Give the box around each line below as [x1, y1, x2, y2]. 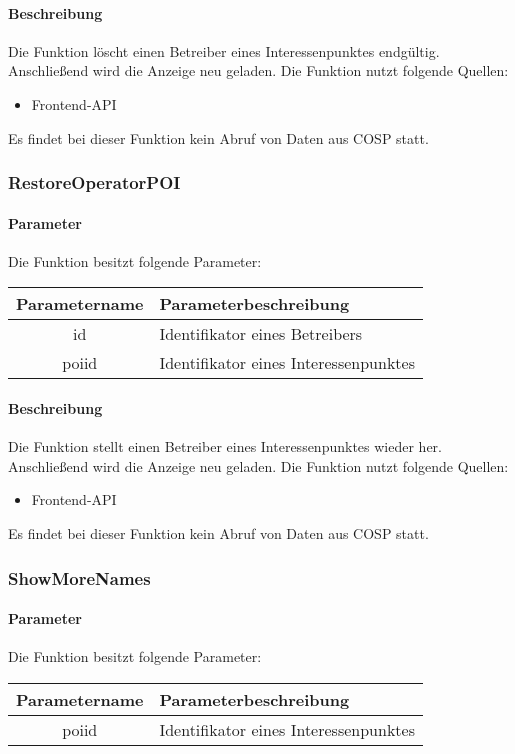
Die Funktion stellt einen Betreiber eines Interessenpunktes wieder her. [8, 436, 442, 457]
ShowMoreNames [8, 565, 151, 590]
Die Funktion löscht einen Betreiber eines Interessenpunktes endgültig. [8, 40, 440, 61]
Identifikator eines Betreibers [159, 322, 363, 346]
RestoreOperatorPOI [8, 170, 181, 195]
